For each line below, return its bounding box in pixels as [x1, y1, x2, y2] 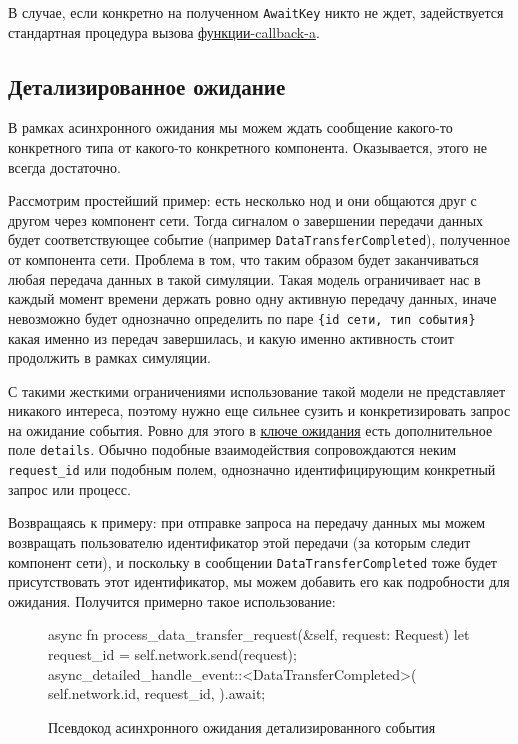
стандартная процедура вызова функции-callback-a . [8, 21, 320, 42]
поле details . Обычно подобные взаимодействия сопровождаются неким [8, 439, 457, 460]
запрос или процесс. [8, 478, 131, 499]
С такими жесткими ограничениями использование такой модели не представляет [8, 380, 506, 401]
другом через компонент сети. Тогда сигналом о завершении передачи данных [8, 209, 484, 230]
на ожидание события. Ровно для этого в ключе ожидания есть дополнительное [8, 419, 493, 440]
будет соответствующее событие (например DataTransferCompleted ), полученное [8, 229, 510, 250]
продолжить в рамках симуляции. [8, 347, 211, 368]
